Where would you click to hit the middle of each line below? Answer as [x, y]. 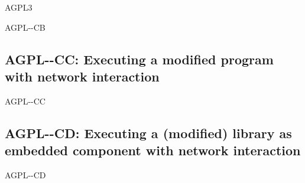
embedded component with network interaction [153, 150]
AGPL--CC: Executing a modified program [139, 59]
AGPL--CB [25, 27]
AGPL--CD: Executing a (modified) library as [148, 133]
